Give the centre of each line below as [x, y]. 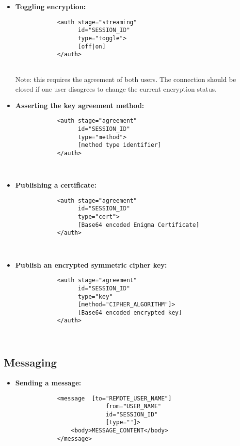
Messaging [31, 362]
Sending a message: [48, 382]
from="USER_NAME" [133, 406]
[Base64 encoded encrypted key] [130, 312]
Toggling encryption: [50, 6]
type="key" [95, 296]
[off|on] [92, 46]
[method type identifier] [120, 145]
